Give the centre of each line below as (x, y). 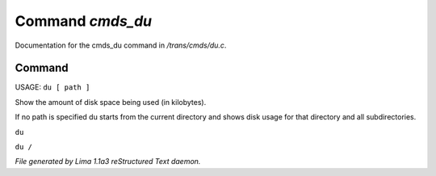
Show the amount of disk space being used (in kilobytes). (111, 102)
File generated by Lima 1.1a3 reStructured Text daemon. (108, 161)
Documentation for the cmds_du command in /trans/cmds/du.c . (121, 45)
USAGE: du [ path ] (52, 87)
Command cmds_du (84, 21)
